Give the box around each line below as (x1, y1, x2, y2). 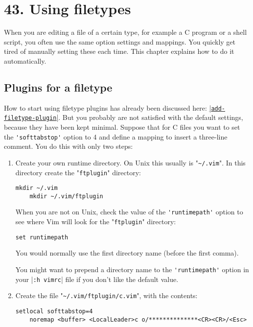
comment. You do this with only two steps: (4, 141, 133, 151)
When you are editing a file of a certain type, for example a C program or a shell (4, 27, 247, 37)
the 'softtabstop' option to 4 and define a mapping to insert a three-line (4, 131, 228, 141)
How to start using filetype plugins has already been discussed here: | (4, 102, 211, 113)
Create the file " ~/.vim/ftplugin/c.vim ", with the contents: (15, 290, 198, 301)
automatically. (4, 55, 46, 66)
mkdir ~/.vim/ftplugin (29, 192, 103, 200)
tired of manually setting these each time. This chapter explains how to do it (4, 46, 234, 56)
